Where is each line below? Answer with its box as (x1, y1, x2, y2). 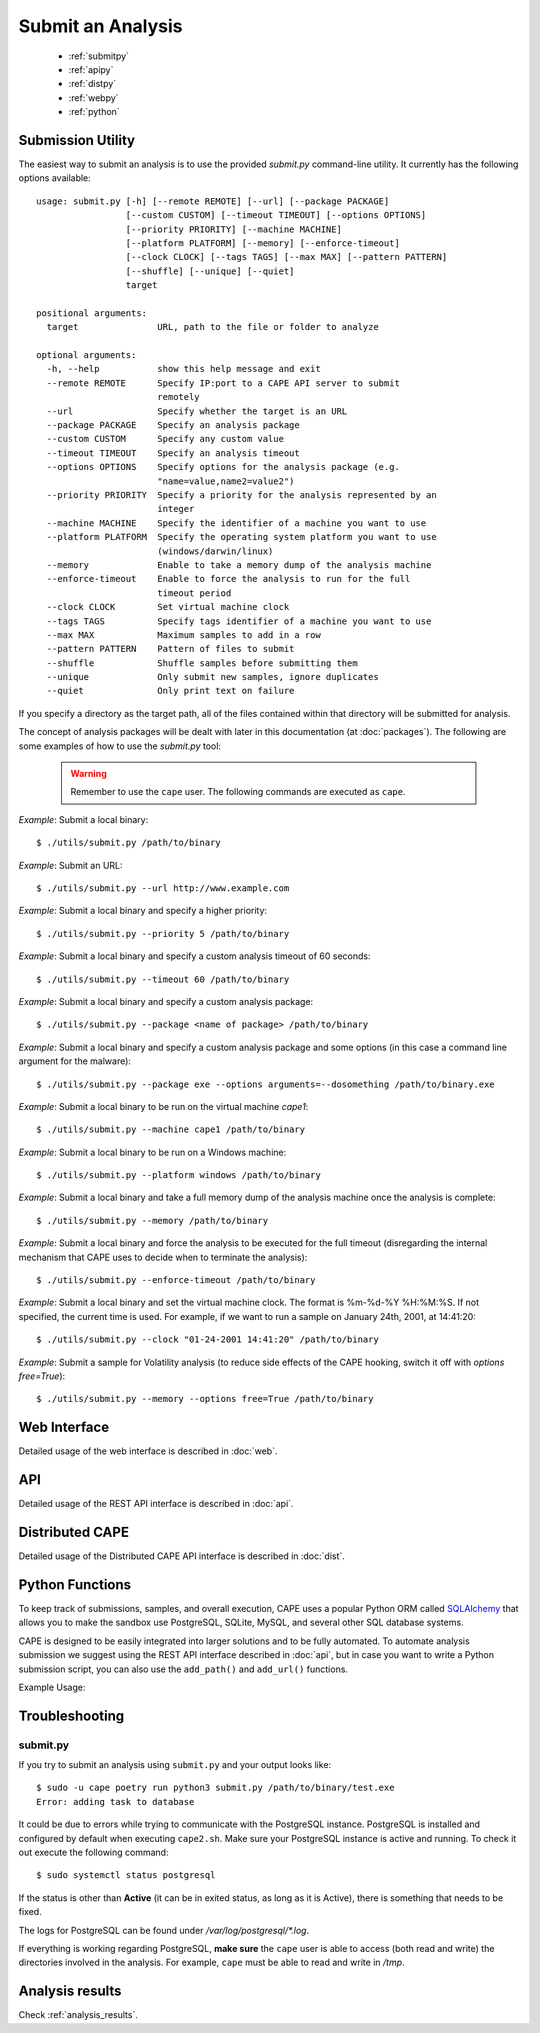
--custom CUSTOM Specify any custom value (46, 433, 285, 445)
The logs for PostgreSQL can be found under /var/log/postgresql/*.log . (18, 1924, 310, 1936)
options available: (18, 172, 92, 184)
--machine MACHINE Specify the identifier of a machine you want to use (46, 517, 427, 529)
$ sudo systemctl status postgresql (36, 1870, 216, 1881)
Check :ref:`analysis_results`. (18, 2009, 139, 2021)
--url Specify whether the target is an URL (46, 405, 348, 417)
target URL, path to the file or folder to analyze (46, 321, 379, 333)
